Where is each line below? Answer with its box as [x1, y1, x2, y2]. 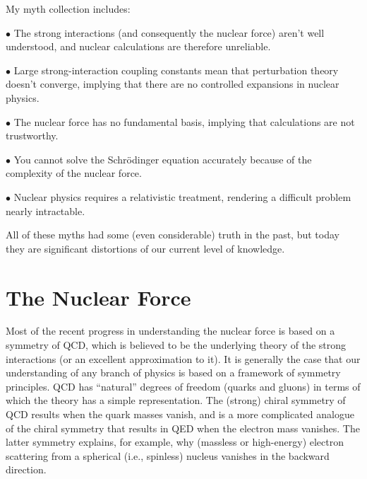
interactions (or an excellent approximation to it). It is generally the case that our [6, 351, 361, 366]
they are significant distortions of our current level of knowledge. [6, 241, 285, 255]
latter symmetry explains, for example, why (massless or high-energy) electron [6, 434, 344, 449]
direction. [6, 462, 47, 477]
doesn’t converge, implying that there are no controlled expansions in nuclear [6, 76, 339, 91]
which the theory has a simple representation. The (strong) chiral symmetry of [6, 393, 346, 408]
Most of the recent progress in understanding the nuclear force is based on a [6, 323, 335, 338]
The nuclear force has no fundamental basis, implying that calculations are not [13, 114, 355, 129]
